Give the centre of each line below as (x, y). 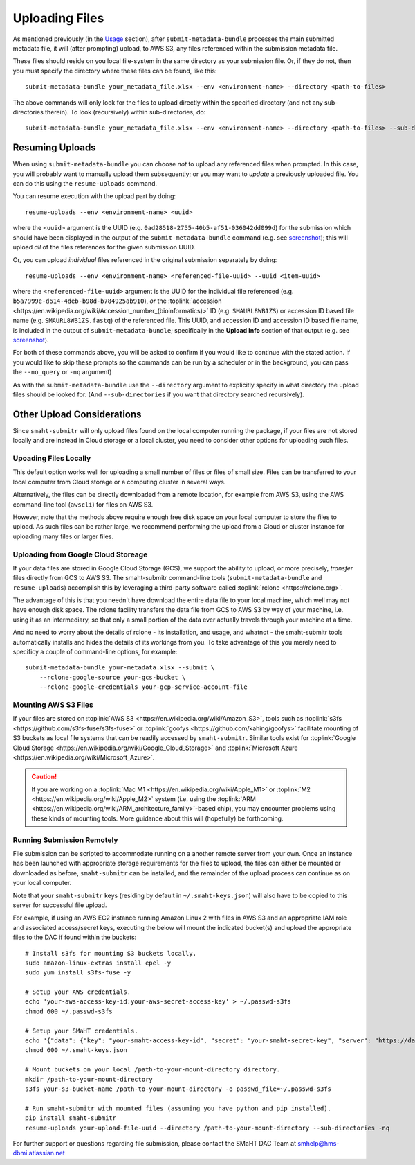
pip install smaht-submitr (71, 1118)
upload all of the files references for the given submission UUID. (104, 247)
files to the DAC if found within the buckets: (75, 937)
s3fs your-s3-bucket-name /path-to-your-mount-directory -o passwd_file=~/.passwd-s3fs (178, 1089)
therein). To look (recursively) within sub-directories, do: (126, 112)
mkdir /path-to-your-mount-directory (89, 1079)
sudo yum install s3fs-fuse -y (78, 973)
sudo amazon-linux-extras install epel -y (98, 963)
